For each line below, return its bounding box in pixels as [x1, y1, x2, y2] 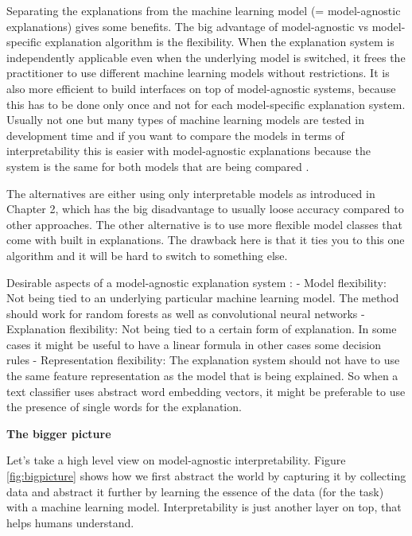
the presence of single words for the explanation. [6, 398, 242, 415]
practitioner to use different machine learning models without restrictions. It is [6, 64, 390, 81]
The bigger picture [6, 425, 111, 441]
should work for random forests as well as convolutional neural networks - [6, 305, 365, 321]
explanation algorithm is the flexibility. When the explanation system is [45, 33, 395, 50]
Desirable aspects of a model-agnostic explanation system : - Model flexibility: [6, 274, 387, 290]
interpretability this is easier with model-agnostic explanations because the [6, 142, 371, 159]
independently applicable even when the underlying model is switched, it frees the [6, 49, 406, 65]
